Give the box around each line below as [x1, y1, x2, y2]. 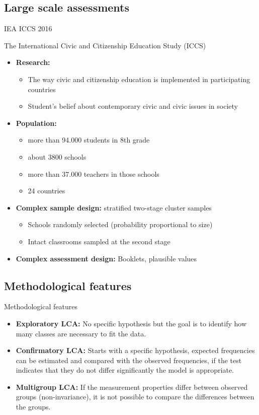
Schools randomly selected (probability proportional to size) [28, 219, 213, 230]
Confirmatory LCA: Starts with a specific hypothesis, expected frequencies [16, 345, 255, 356]
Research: [16, 57, 50, 67]
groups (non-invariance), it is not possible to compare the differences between [16, 391, 254, 402]
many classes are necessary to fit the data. [16, 328, 146, 338]
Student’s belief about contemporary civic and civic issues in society [28, 101, 238, 111]
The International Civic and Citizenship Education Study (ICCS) [4, 40, 206, 50]
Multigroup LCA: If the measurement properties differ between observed [16, 381, 248, 392]
